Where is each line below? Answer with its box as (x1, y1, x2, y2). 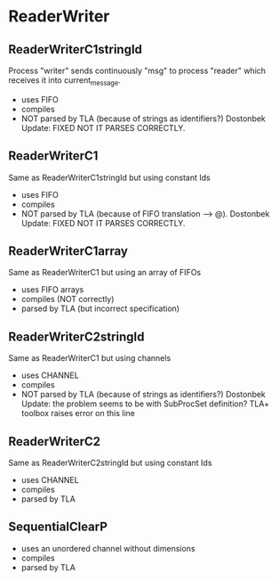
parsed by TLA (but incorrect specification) (20, 303, 179, 314)
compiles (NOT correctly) (20, 294, 115, 305)
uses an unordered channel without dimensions (20, 543, 196, 553)
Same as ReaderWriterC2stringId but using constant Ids (8, 457, 212, 469)
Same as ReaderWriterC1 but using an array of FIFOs (8, 267, 202, 278)
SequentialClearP (8, 520, 108, 535)
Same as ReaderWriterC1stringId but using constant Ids (8, 172, 211, 183)
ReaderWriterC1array (8, 243, 128, 258)
